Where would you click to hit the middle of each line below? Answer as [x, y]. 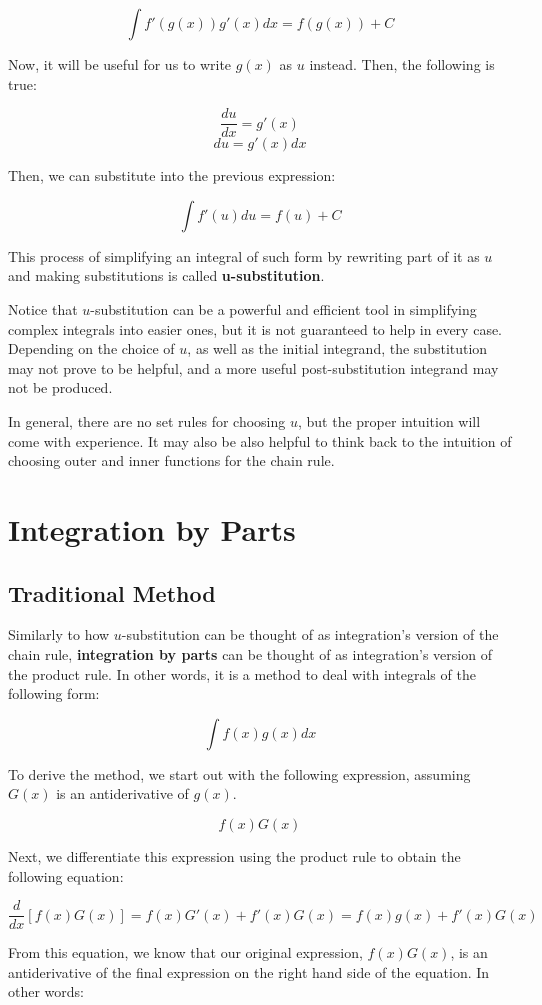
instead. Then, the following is [402, 64]
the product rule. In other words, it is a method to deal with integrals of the [242, 673]
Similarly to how [59, 634]
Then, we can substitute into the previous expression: [172, 175]
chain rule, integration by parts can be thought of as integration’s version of [250, 653]
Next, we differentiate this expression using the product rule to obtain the [234, 855]
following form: [54, 693]
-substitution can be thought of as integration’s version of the [310, 634]
